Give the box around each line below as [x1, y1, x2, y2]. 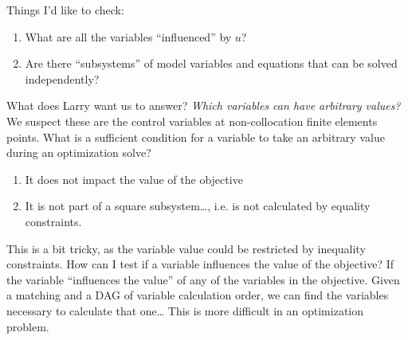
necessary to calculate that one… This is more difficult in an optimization [6, 302, 364, 319]
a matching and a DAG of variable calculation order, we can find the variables [6, 287, 389, 303]
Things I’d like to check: [6, 2, 124, 18]
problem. [6, 318, 49, 334]
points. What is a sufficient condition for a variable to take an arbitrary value [6, 128, 385, 145]
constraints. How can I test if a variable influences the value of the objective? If [6, 256, 394, 272]
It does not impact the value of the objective [25, 170, 243, 187]
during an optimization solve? [6, 144, 151, 161]
